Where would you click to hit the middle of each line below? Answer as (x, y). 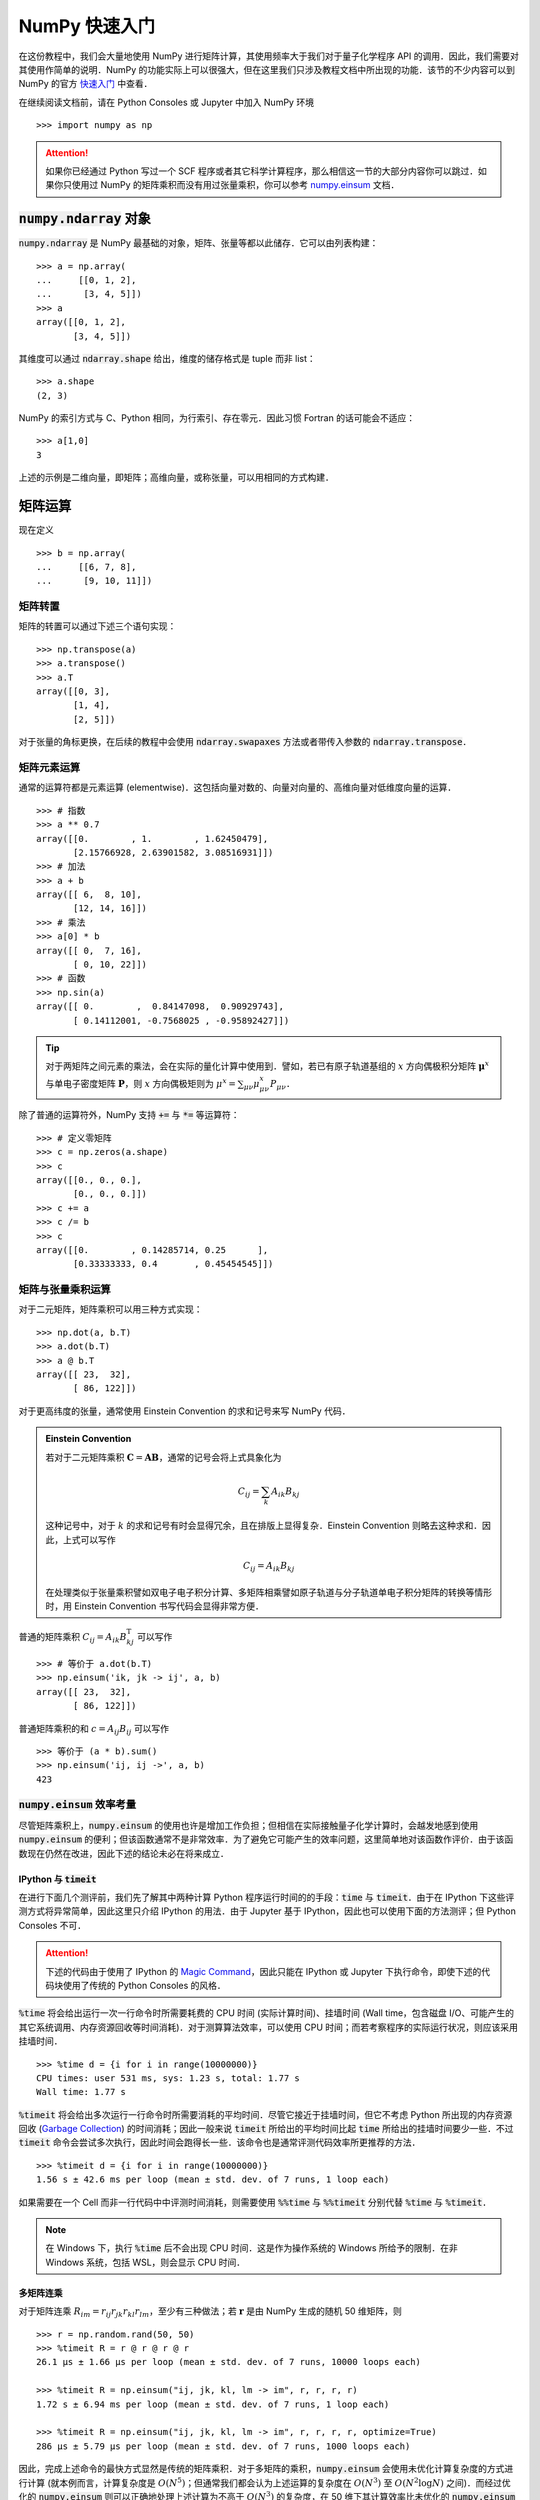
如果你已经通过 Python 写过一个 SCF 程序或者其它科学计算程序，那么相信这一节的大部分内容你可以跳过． (262, 171)
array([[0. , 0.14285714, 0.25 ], (152, 1249)
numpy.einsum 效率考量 (77, 1805)
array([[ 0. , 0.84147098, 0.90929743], (160, 1006)
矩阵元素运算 (49, 767)
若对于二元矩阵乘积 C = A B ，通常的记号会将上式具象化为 (163, 1457)
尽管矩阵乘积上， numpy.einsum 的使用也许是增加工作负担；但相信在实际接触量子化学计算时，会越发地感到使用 (248, 1825)
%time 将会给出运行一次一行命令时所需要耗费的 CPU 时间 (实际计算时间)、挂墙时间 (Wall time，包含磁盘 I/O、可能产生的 (266, 2013)
